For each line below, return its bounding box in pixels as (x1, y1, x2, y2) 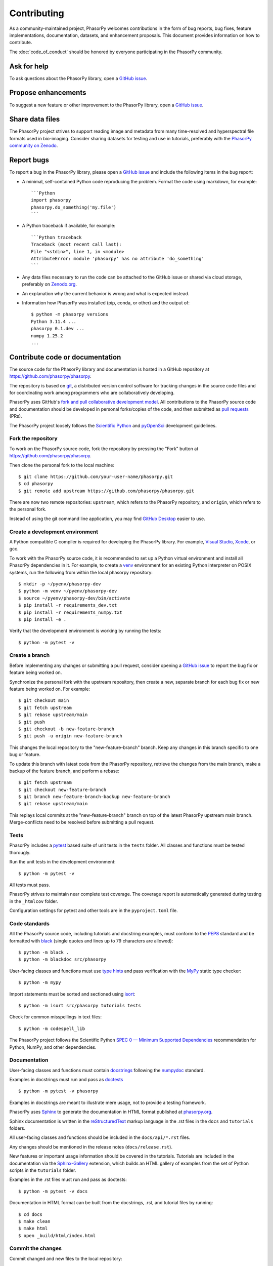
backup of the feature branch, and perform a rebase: (9, 768, 120, 774)
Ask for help (9, 62, 49, 70)
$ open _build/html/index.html (18, 1233, 96, 1238)
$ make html (18, 1225, 48, 1232)
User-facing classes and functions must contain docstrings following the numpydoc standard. (9, 1067, 205, 1073)
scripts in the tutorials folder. (9, 1167, 76, 1173)
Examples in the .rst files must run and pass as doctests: (9, 1176, 127, 1182)
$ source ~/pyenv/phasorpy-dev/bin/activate (18, 595, 131, 601)
